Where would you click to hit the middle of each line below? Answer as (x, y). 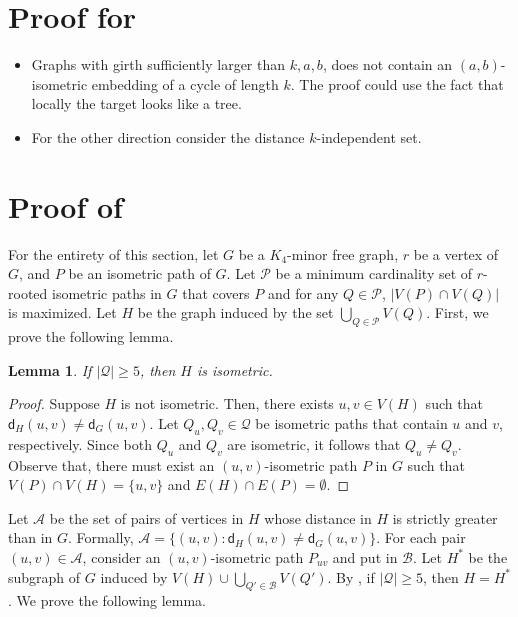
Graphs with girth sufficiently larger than (158, 64)
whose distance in (318, 517)
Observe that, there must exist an (111, 464)
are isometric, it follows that (314, 443)
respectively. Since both (80, 443)
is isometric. (234, 369)
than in (30, 537)
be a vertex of (456, 253)
